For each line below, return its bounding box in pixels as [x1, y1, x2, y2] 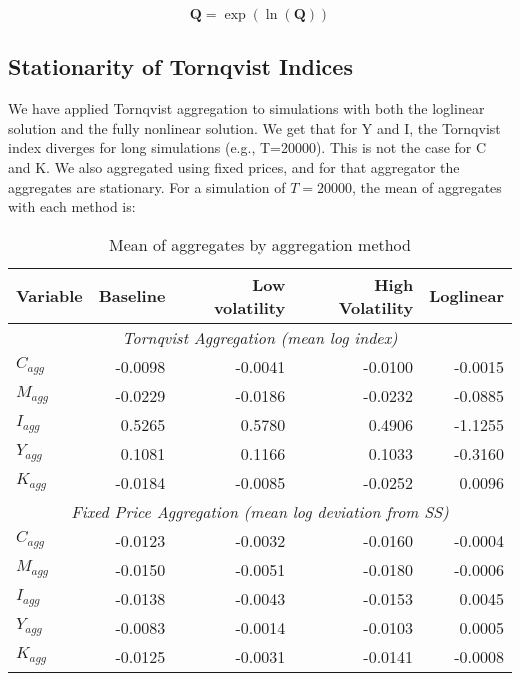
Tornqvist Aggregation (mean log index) [122, 325, 398, 349]
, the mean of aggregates [352, 176, 502, 197]
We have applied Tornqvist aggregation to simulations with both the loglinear [8, 98, 485, 119]
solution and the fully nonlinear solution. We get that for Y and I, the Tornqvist [8, 117, 501, 138]
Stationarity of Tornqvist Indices [8, 51, 353, 82]
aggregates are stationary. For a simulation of [8, 176, 286, 197]
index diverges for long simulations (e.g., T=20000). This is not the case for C [8, 137, 487, 158]
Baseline [98, 284, 166, 308]
